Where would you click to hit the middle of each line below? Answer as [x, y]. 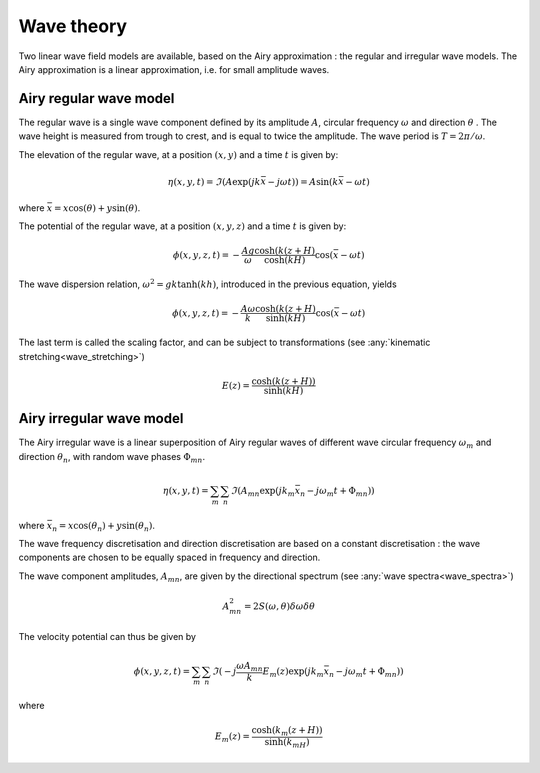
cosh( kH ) [284, 260]
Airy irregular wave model [101, 418]
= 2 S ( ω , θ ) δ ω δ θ [279, 606]
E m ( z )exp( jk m [293, 672]
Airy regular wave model [96, 98]
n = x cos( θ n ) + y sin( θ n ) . [103, 526]
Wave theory [73, 26]
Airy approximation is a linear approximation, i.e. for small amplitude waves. [174, 69]
